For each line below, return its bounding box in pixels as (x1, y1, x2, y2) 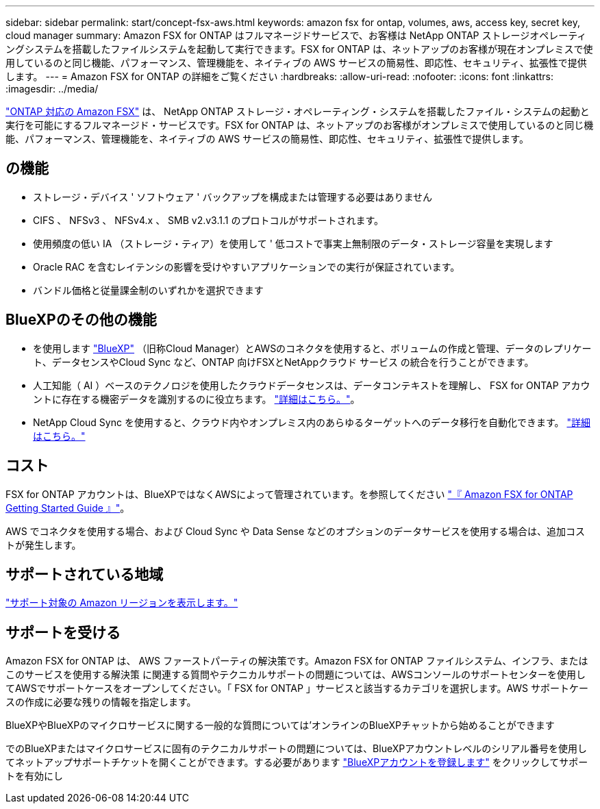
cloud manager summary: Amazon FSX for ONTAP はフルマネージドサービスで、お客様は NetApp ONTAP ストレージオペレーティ (5, 29, 587, 41)
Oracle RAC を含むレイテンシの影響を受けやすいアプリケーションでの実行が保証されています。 (33, 260, 460, 273)
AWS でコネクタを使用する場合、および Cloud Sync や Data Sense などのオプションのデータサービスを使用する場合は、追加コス (5, 525, 586, 537)
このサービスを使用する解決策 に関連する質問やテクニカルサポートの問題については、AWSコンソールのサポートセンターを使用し (5, 669, 586, 681)
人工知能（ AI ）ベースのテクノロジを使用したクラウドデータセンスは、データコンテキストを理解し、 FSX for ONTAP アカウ (33, 379, 590, 391)
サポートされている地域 (5, 565, 164, 583)
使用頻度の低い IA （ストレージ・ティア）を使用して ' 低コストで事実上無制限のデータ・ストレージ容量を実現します (33, 237, 553, 249)
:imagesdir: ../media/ (5, 83, 99, 95)
